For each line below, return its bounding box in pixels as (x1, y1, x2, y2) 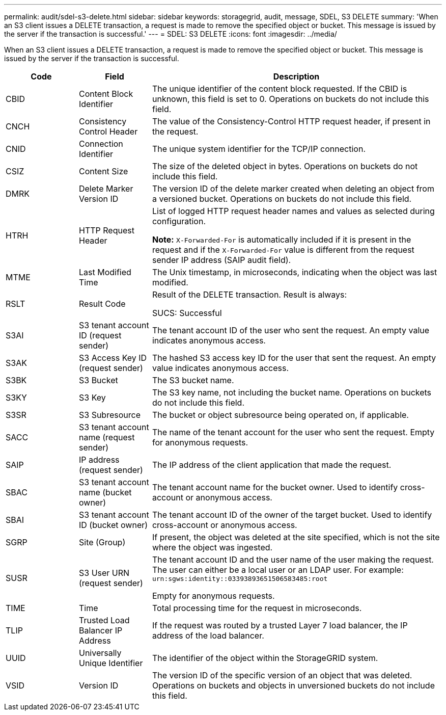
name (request (78, 432, 135, 442)
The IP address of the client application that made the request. (152, 460, 392, 470)
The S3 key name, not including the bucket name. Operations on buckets (152, 387, 432, 398)
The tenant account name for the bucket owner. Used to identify (152, 482, 398, 492)
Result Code (78, 299, 126, 309)
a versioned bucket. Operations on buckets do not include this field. (152, 194, 412, 204)
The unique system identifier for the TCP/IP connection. (152, 144, 366, 154)
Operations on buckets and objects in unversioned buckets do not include (152, 680, 435, 691)
